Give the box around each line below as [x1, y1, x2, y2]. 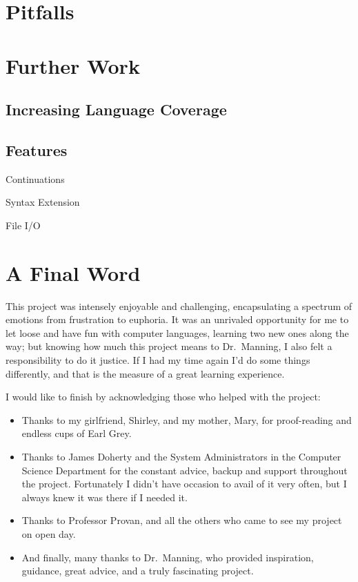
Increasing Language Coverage [6, 99, 227, 120]
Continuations [6, 171, 65, 186]
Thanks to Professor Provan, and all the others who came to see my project [21, 513, 342, 527]
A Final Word [6, 258, 141, 287]
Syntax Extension [6, 195, 80, 209]
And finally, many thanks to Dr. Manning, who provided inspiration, [21, 550, 314, 564]
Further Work [6, 51, 140, 79]
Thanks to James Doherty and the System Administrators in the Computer [21, 449, 341, 463]
